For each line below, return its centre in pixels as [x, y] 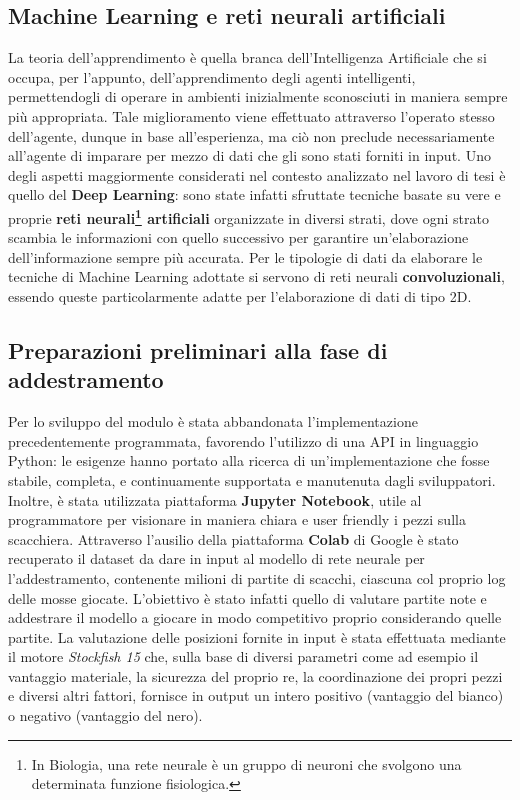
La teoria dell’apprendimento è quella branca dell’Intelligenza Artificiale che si [247, 57]
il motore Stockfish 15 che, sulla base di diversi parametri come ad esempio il [243, 656]
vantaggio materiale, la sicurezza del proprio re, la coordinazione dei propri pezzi [255, 675]
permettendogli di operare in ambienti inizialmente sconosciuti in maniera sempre [258, 96]
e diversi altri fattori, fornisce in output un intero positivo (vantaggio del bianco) [256, 695]
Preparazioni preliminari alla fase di [198, 349]
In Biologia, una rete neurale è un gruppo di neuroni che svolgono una [246, 763]
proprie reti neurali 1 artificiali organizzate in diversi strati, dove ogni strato [248, 216]
